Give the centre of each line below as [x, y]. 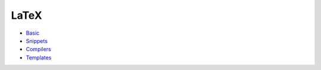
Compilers [39, 49]
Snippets [37, 41]
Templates [39, 57]
